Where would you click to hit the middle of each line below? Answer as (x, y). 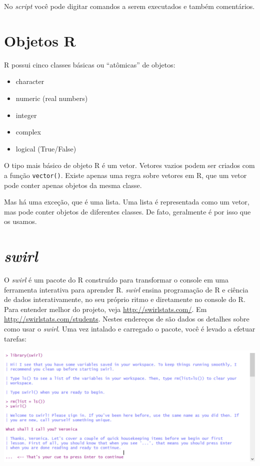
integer (26, 115)
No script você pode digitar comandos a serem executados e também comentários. (129, 6)
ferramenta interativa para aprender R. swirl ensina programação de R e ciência (126, 289)
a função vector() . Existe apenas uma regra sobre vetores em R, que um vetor (125, 175)
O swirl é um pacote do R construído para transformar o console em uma (116, 280)
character (30, 81)
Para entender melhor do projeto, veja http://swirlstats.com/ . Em (105, 309)
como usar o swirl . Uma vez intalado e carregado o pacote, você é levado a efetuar (130, 328)
